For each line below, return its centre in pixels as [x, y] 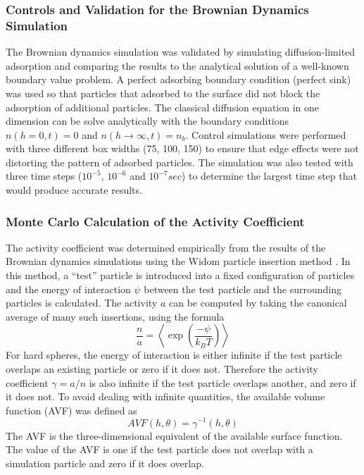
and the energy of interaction [68, 289]
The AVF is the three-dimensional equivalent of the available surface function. [174, 435]
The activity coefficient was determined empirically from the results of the [166, 247]
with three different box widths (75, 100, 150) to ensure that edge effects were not [182, 148]
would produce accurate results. [74, 190]
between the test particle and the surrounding [243, 289]
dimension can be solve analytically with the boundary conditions [148, 121]
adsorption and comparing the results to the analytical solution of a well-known [177, 65]
